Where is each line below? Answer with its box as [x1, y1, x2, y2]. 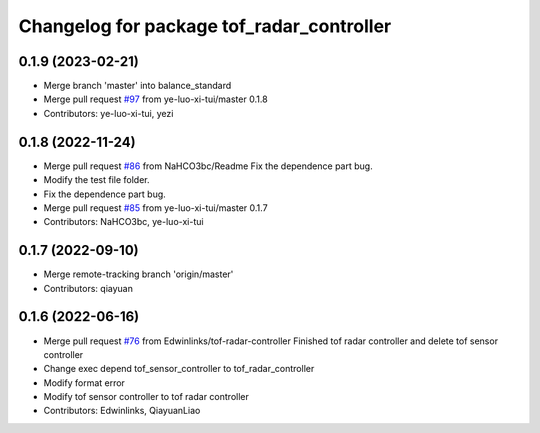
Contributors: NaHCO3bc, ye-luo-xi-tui [43, 216, 204, 228]
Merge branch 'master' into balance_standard [43, 80, 232, 92]
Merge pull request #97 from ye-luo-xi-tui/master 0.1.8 [43, 93, 269, 105]
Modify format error [43, 376, 125, 389]
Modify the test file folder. [43, 174, 150, 186]
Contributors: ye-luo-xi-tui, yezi [43, 107, 174, 119]
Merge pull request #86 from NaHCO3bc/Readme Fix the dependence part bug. [43, 160, 374, 172]
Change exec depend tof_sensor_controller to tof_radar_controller [43, 363, 315, 375]
